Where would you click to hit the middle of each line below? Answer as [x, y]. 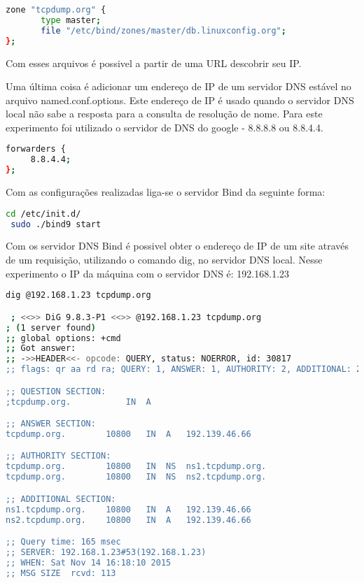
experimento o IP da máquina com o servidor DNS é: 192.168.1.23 [148, 273]
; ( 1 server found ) [51, 328]
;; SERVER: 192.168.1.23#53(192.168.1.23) [106, 552]
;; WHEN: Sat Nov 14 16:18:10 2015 [89, 562]
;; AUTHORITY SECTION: [58, 456]
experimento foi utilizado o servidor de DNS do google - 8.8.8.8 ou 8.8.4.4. [164, 127]
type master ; [71, 20]
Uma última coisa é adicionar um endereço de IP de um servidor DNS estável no [178, 86]
